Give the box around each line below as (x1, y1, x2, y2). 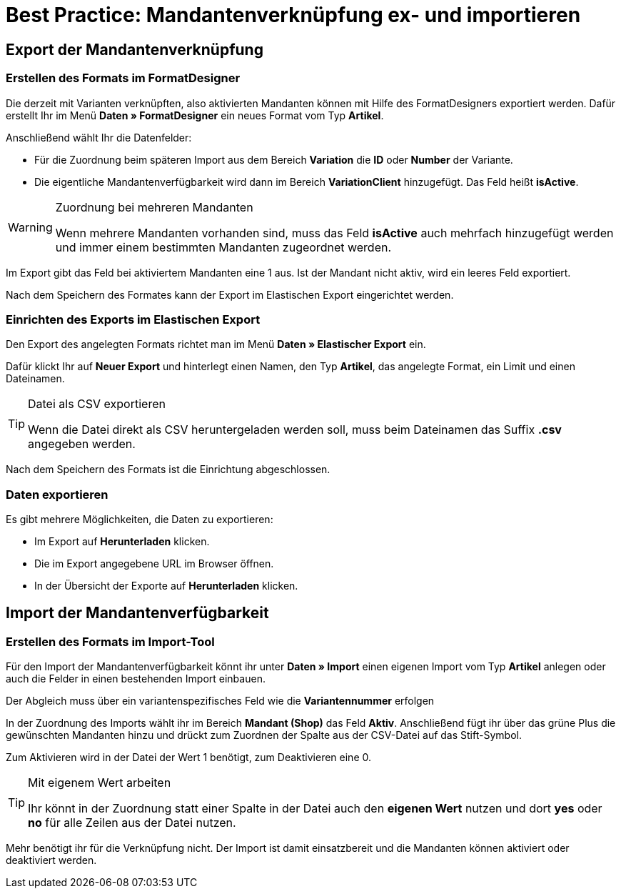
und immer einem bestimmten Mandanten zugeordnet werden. (55, 239, 392, 254)
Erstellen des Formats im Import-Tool (6, 634, 215, 649)
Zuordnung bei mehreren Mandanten (55, 199, 253, 214)
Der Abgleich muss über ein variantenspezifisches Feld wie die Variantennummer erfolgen (6, 695, 435, 707)
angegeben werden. (28, 437, 136, 452)
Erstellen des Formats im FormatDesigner (6, 71, 241, 86)
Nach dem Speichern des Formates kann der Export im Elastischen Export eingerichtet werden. (6, 288, 454, 301)
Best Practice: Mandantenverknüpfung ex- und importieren (6, 3, 581, 27)
